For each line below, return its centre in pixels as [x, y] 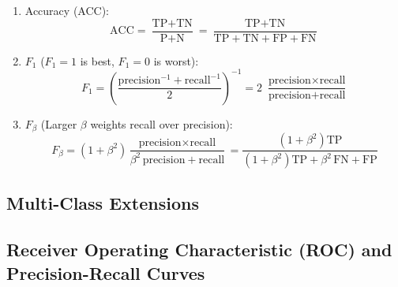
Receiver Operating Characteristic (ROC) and [199, 250]
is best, [97, 60]
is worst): [176, 60]
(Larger [59, 123]
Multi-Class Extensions [103, 203]
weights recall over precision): [161, 123]
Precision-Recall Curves [106, 272]
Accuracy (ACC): [67, 10]
